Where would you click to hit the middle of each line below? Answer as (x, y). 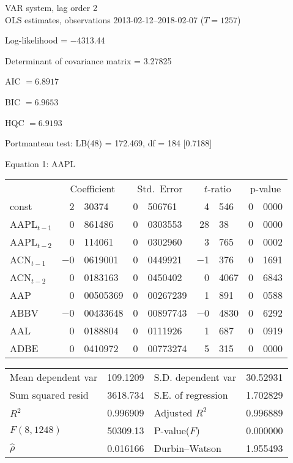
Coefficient (93, 189)
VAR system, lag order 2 (51, 7)
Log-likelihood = (36, 40)
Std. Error (160, 189)
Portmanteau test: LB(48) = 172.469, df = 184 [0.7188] (109, 143)
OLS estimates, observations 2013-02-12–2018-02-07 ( (105, 19)
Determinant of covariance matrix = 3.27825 (88, 60)
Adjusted (173, 413)
